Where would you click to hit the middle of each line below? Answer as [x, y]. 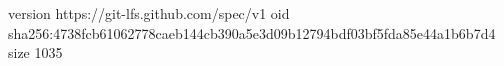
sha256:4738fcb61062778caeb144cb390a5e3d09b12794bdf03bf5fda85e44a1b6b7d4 [252, 32]
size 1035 [35, 52]
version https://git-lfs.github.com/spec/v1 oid [149, 13]
